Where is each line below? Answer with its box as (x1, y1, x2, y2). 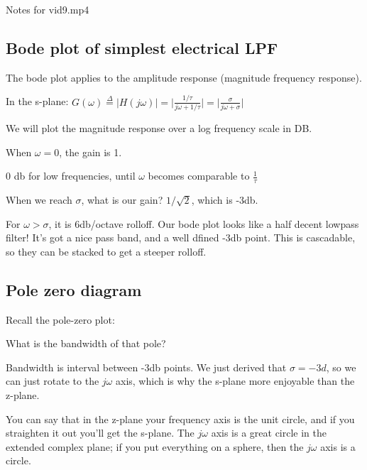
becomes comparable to (148, 168, 250, 183)
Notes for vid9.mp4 (6, 2, 89, 16)
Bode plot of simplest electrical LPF (6, 36, 278, 58)
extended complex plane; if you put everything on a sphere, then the (6, 439, 304, 454)
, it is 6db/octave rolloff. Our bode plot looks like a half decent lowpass (48, 216, 359, 231)
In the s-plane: (6, 94, 69, 109)
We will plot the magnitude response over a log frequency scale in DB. (6, 121, 312, 136)
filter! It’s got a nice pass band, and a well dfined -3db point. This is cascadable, (6, 230, 356, 245)
